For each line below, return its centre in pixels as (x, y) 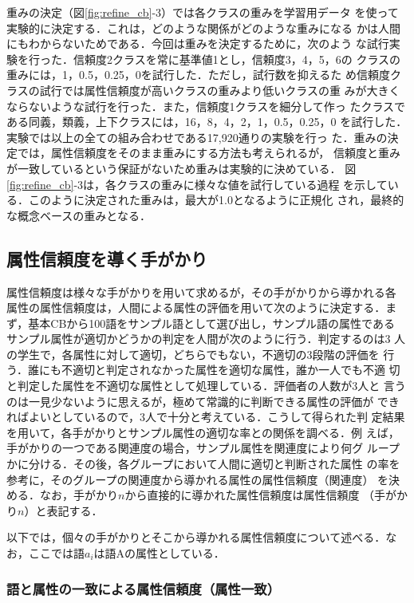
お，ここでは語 (45, 553)
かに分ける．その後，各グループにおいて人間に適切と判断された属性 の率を (203, 464)
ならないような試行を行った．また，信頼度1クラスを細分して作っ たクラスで (206, 106)
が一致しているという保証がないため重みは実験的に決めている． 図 (181, 168)
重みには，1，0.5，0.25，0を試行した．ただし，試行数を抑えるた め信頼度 (199, 75)
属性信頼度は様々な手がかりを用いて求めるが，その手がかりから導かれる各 (201, 292)
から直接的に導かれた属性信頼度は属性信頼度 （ (250, 495)
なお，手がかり (79, 495)
